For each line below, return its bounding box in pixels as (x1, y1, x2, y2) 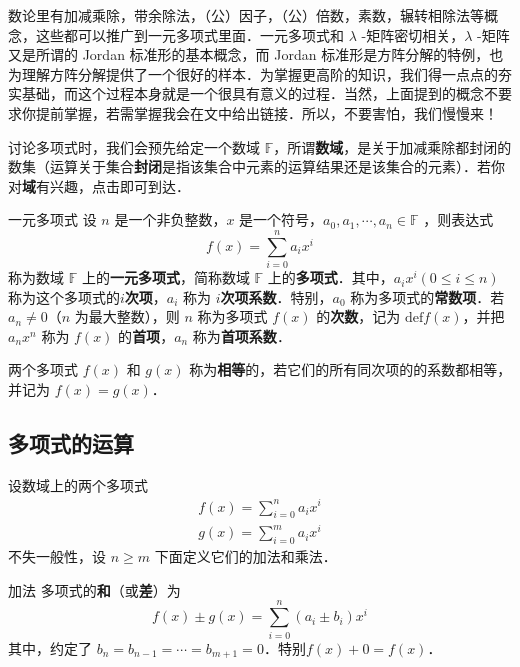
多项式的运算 (8, 428, 134, 459)
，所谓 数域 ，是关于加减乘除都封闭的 (273, 136, 512, 157)
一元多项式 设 (8, 209, 97, 230)
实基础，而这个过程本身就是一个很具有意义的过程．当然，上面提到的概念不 (8, 83, 498, 104)
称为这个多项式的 (8, 286, 120, 307)
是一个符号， (239, 209, 324, 230)
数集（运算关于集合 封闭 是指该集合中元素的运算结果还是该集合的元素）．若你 (8, 156, 505, 177)
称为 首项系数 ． (192, 325, 291, 346)
